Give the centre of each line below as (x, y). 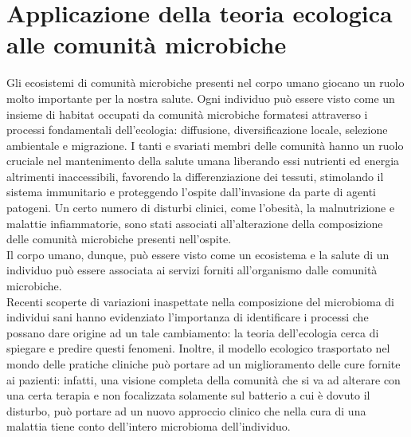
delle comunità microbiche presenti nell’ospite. (119, 239)
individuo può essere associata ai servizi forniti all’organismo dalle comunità (192, 270)
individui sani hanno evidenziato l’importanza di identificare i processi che (188, 317)
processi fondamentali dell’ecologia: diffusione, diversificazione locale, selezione (197, 130)
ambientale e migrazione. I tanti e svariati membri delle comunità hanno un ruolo (205, 145)
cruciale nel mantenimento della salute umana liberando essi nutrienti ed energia (203, 161)
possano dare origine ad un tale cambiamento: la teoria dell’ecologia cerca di (193, 332)
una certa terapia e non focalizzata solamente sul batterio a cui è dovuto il (188, 395)
